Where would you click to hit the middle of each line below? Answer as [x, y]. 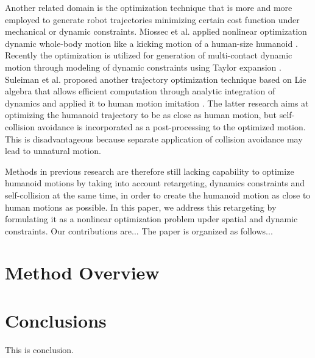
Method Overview [82, 272]
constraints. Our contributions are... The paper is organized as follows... [139, 230]
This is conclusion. [40, 349]
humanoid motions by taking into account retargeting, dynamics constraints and [155, 183]
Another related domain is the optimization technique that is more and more [149, 7]
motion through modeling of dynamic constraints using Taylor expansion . [143, 67]
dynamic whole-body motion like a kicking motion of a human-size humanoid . [151, 43]
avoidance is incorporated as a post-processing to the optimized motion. [172, 126]
